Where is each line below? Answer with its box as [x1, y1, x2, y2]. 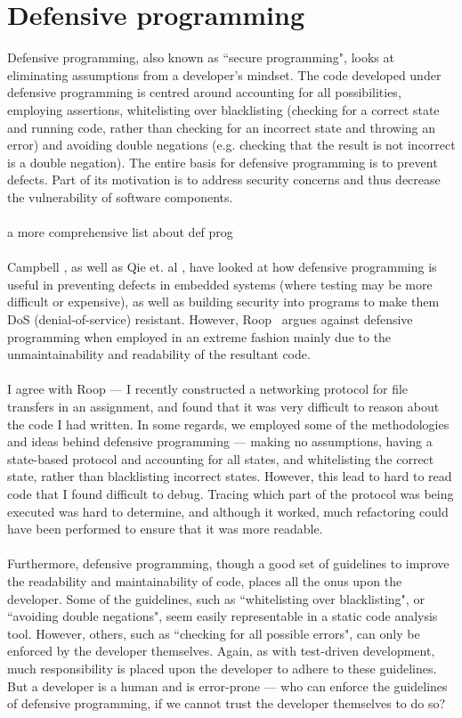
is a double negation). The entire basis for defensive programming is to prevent [7, 152, 438, 171]
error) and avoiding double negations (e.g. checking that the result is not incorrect [7, 135, 456, 154]
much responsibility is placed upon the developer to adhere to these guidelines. [7, 658, 437, 677]
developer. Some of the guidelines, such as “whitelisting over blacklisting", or [7, 589, 425, 608]
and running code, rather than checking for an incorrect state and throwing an [7, 118, 436, 136]
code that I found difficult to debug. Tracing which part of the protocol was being [7, 484, 454, 502]
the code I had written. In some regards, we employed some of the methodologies [7, 414, 450, 433]
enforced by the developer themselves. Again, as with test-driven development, [7, 641, 435, 660]
